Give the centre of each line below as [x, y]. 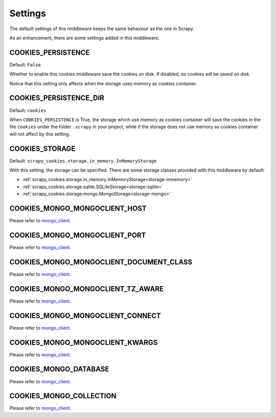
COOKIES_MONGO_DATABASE [59, 369]
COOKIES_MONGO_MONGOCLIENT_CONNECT [85, 316]
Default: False [25, 64]
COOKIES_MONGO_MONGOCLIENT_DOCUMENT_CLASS [101, 262]
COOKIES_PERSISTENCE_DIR [57, 98]
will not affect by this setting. [40, 134]
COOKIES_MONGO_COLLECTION [63, 396]
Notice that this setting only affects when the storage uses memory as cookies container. [103, 83]
